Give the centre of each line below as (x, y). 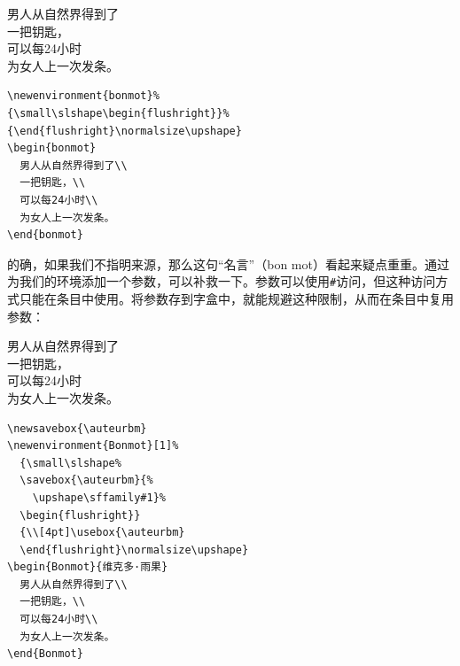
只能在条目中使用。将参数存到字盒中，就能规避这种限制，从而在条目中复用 (236, 298)
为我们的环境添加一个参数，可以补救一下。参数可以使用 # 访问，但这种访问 (222, 281)
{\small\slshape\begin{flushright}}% (118, 113)
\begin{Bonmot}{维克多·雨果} (88, 567)
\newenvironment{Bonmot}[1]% (93, 446)
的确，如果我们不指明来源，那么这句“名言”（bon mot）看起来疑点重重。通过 (228, 263)
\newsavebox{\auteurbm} (77, 428)
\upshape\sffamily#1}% (99, 497)
